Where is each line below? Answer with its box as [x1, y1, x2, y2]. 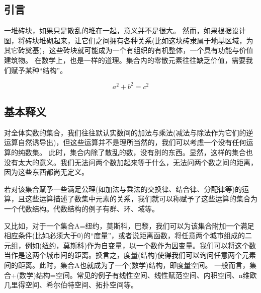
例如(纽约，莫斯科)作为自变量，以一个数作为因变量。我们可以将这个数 [25, 240, 256, 250]
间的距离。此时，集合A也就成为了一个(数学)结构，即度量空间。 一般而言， [4, 260, 250, 270]
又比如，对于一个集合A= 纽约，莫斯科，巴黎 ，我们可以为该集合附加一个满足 [4, 220, 254, 231]
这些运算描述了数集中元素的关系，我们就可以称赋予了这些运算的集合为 [25, 193, 257, 204]
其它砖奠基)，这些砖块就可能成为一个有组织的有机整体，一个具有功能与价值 [4, 45, 253, 55]
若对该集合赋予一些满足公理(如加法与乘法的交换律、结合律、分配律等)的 [4, 183, 242, 194]
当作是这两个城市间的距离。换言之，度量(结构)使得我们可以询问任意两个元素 [4, 250, 256, 260]
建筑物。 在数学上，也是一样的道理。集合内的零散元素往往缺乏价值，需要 [4, 54, 246, 65]
